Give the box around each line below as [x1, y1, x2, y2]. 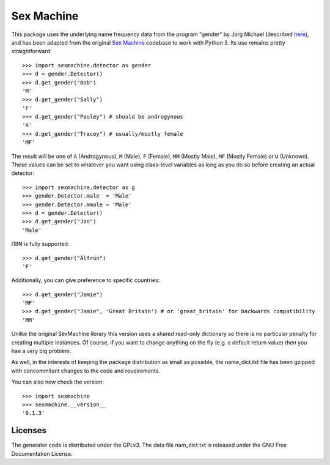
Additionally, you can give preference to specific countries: [11, 277, 160, 284]
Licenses [11, 425, 47, 436]
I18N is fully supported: [11, 240, 70, 248]
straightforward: [11, 48, 52, 55]
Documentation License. [11, 450, 73, 457]
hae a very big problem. [11, 348, 71, 355]
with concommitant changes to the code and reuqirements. [11, 367, 161, 374]
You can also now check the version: [11, 378, 104, 385]
